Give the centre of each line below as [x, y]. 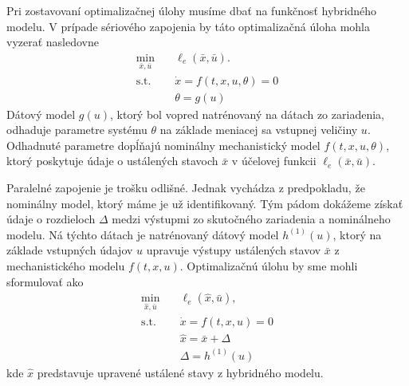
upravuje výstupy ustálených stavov [234, 250]
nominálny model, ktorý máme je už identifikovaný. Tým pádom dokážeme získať [205, 203]
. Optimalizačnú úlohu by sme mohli [269, 266]
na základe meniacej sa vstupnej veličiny [259, 130]
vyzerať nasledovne [53, 42]
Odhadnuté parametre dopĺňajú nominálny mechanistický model [163, 145]
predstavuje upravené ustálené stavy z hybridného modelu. [180, 372]
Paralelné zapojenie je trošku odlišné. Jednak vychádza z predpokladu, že [186, 188]
